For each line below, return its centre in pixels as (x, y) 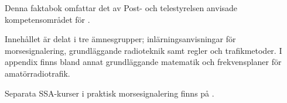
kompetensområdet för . (47, 19)
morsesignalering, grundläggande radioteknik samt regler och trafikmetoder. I (143, 50)
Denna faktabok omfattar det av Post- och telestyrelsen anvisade (121, 8)
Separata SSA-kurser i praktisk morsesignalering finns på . (110, 93)
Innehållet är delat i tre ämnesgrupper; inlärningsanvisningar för (120, 39)
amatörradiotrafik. (37, 73)
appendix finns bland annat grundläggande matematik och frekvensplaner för (143, 62)
